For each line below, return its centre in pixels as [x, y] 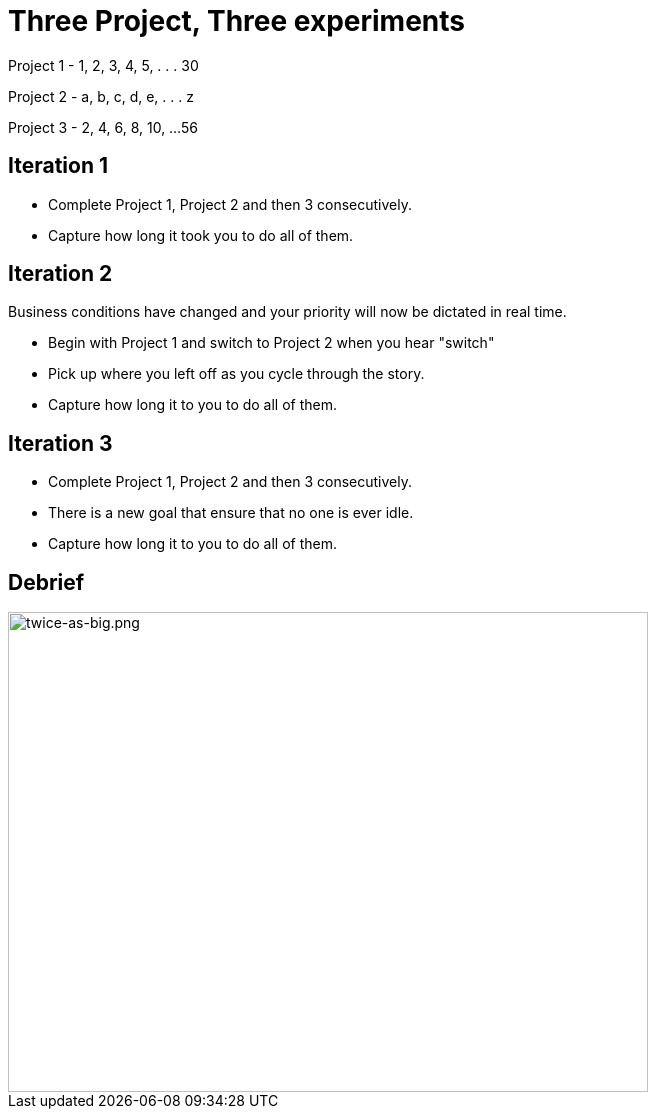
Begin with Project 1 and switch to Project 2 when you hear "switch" [271, 343]
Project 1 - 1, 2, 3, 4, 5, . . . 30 [103, 65]
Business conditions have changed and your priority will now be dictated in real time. [287, 312]
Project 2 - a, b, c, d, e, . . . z [101, 96]
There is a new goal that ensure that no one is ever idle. [231, 513]
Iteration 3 [60, 443]
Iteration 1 [58, 166]
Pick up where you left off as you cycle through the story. [236, 374]
